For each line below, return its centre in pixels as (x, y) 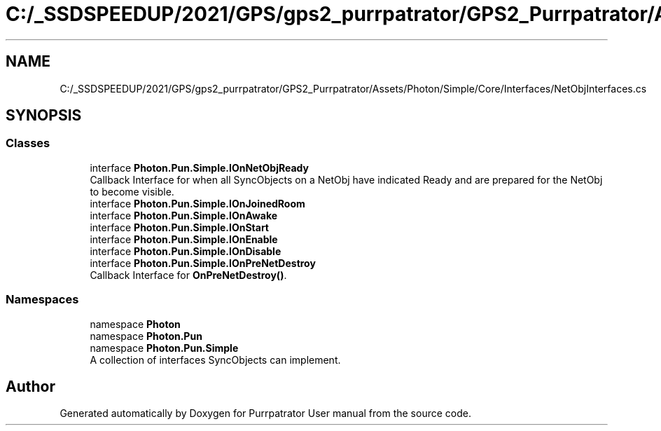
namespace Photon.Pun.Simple (164, 348)
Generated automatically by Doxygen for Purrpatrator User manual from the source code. (265, 413)
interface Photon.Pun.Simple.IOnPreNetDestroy (203, 263)
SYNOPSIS (44, 116)
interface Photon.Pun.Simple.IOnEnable (184, 239)
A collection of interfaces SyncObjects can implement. (215, 360)
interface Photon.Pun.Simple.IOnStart (179, 227)
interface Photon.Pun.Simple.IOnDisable (186, 251)
